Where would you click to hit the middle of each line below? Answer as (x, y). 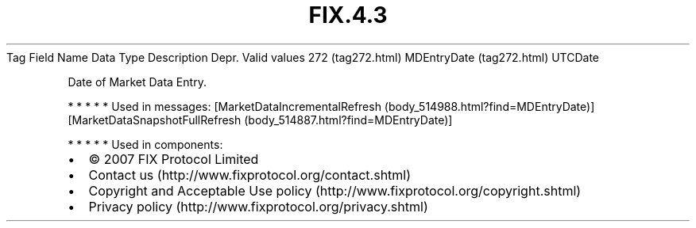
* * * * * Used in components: (145, 144)
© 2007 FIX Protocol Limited (174, 159)
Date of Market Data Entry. (137, 82)
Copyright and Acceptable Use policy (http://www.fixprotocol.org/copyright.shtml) (335, 190)
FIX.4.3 (348, 15)
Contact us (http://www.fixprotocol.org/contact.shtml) (250, 175)
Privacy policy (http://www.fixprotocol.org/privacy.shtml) (258, 206)
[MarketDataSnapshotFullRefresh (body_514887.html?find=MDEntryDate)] (260, 120)
